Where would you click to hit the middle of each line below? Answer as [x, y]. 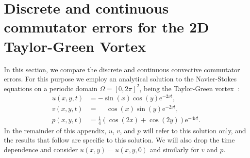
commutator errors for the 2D [107, 27]
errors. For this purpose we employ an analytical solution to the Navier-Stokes [120, 79]
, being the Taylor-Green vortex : [189, 88]
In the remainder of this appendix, [55, 130]
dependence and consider [41, 150]
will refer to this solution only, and [194, 130]
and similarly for [174, 150]
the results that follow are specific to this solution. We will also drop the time [119, 140]
